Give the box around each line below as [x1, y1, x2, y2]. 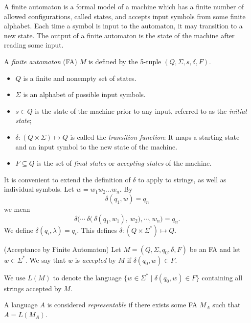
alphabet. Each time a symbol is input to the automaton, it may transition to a [4, 21, 243, 31]
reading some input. [4, 40, 64, 50]
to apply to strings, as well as [138, 174, 227, 184]
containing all [202, 272, 243, 282]
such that [212, 299, 241, 310]
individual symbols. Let [4, 184, 74, 194]
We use [4, 272, 25, 282]
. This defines [77, 224, 117, 235]
